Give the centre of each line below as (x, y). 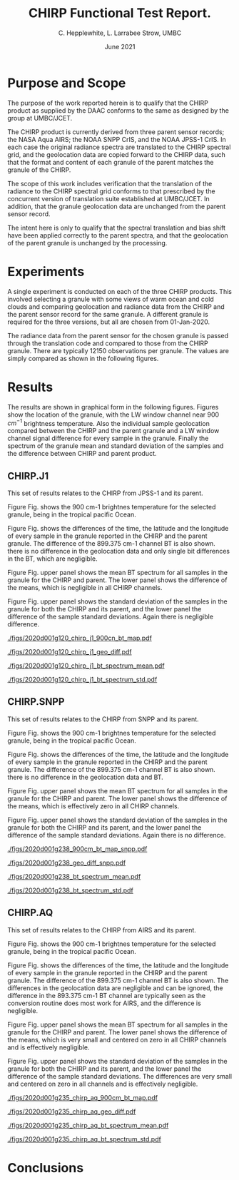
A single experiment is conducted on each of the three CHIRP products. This (119, 291)
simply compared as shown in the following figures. (83, 358)
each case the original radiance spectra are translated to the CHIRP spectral (119, 147)
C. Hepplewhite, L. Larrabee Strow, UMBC (120, 33)
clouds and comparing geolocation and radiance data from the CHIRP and (116, 306)
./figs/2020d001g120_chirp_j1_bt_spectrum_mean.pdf (86, 666)
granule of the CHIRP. (39, 170)
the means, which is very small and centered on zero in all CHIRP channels (117, 1039)
